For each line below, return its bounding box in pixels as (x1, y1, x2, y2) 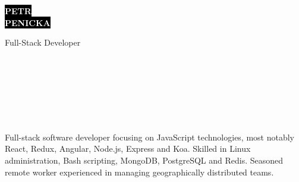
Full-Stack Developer (5, 36, 81, 49)
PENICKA (5, 16, 51, 28)
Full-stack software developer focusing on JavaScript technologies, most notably (5, 130, 295, 143)
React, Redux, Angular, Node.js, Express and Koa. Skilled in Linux (5, 142, 251, 155)
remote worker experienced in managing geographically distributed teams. (5, 165, 274, 178)
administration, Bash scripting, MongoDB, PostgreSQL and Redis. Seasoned (5, 154, 284, 166)
